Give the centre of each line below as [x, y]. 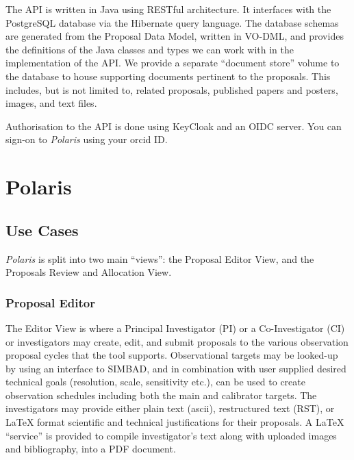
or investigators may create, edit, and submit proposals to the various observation [177, 341]
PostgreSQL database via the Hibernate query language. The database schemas [172, 22]
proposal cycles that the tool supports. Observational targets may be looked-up [172, 355]
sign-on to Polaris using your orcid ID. [87, 139]
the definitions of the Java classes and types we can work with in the [150, 49]
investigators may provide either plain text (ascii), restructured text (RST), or [170, 408]
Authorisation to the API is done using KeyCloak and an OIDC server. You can [174, 126]
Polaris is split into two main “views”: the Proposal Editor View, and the [160, 258]
